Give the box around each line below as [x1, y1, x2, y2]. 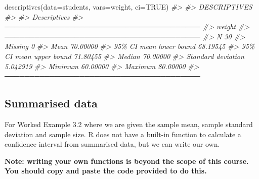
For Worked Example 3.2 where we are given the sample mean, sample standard [5, 118, 253, 129]
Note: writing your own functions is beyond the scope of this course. [5, 155, 249, 166]
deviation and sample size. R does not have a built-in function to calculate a [5, 129, 241, 139]
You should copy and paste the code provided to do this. [5, 165, 207, 176]
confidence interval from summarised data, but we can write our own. [5, 139, 220, 149]
